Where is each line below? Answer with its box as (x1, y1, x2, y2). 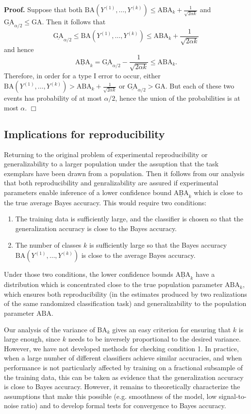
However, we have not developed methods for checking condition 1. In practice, (4, 343, 239, 353)
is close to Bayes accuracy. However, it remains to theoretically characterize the (4, 381, 240, 392)
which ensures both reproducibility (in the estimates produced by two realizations (4, 288, 247, 299)
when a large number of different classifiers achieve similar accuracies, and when (4, 353, 242, 363)
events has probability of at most (4, 93, 102, 103)
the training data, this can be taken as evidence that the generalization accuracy (4, 372, 244, 382)
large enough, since (4, 334, 61, 344)
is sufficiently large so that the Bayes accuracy (89, 239, 227, 250)
